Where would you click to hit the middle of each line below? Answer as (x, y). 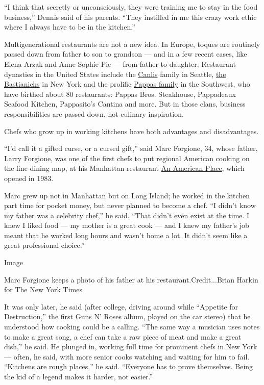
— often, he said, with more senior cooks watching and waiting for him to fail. (127, 356)
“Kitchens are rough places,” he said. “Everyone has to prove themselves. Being (129, 366)
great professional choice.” (44, 245)
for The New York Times (43, 289)
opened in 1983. (29, 178)
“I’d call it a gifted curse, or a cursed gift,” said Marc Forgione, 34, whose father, (131, 148)
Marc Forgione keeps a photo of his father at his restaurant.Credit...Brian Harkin (131, 279)
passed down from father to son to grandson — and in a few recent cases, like (126, 54)
